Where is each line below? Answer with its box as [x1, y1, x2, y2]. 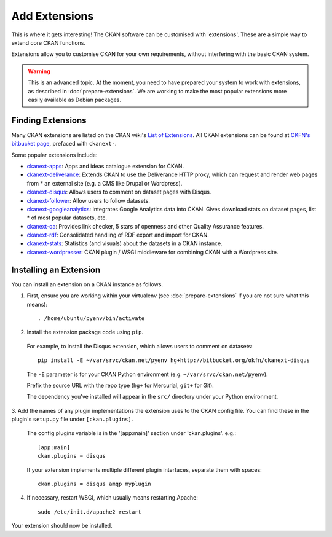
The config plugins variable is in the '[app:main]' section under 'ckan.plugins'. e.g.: [26, 429, 237, 437]
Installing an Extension [11, 264, 101, 275]
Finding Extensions [11, 115, 87, 125]
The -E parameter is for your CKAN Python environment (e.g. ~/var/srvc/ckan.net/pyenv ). [26, 370, 268, 378]
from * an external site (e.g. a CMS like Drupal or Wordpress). [26, 179, 183, 187]
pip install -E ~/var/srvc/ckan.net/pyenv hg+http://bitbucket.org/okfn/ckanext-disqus [38, 357, 310, 364]
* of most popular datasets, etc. [26, 214, 108, 221]
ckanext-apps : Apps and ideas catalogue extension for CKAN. [26, 162, 184, 170]
